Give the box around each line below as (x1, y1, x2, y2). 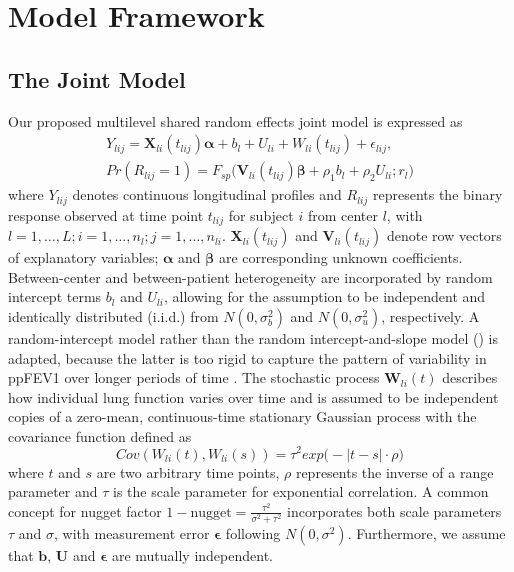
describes (442, 367, 498, 388)
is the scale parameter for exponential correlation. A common (112, 481, 489, 502)
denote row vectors (386, 225, 502, 246)
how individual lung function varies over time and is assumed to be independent (8, 386, 499, 407)
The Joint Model (8, 63, 186, 94)
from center (307, 204, 378, 225)
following (225, 522, 281, 543)
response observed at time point (8, 204, 204, 225)
